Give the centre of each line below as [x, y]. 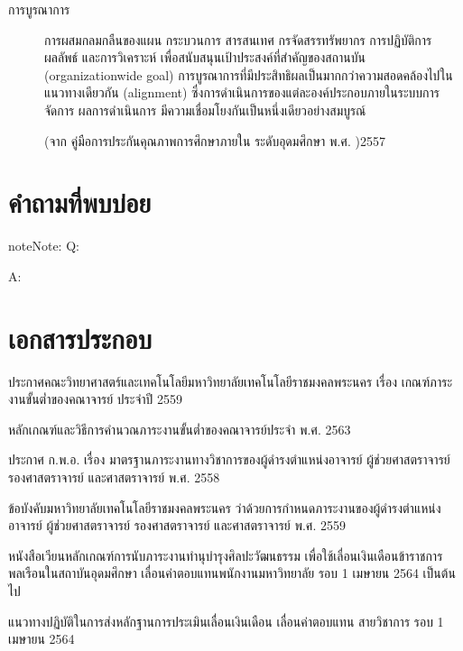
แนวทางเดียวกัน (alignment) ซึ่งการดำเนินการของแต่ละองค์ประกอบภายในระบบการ [242, 92]
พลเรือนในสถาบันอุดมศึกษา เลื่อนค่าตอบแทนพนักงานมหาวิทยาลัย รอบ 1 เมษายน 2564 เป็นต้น [232, 573]
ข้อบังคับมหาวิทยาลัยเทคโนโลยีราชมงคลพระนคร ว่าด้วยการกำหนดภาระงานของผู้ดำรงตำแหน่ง [225, 507]
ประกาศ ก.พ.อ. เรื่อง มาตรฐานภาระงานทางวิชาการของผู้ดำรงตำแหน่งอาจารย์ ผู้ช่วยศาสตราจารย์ [229, 459]
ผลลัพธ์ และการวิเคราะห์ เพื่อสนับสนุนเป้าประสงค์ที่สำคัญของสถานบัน [205, 57]
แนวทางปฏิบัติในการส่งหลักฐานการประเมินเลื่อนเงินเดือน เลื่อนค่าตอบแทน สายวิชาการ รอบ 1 [226, 621]
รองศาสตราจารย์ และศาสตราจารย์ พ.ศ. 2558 [114, 477]
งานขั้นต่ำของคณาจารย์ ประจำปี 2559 [95, 399]
